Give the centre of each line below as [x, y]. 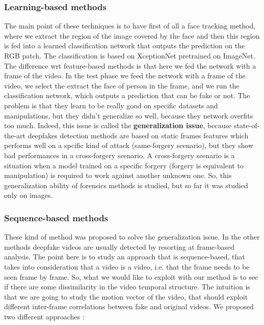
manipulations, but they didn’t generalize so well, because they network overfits [129, 115]
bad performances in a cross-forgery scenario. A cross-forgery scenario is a [120, 155]
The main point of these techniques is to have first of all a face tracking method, [130, 26]
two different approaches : [44, 316]
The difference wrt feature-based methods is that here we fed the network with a [130, 65]
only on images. [29, 195]
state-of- [247, 125]
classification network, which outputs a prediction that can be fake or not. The [127, 95]
